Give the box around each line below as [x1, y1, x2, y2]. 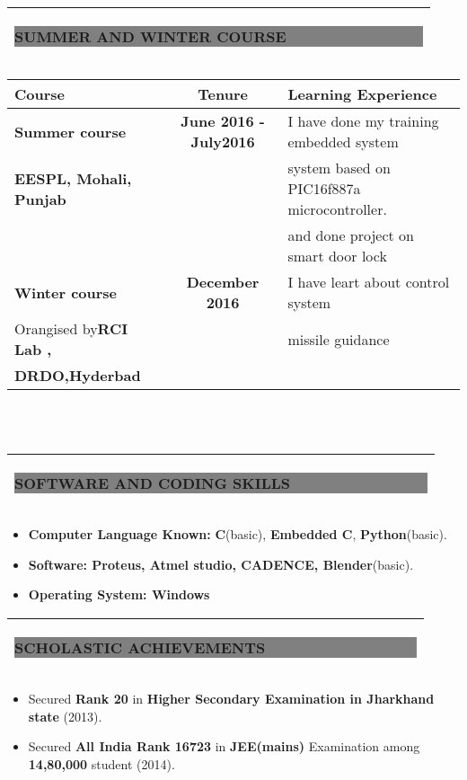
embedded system [287, 131, 399, 152]
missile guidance [287, 328, 390, 350]
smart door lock [287, 245, 387, 266]
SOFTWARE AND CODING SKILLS [14, 473, 291, 494]
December [186, 271, 260, 292]
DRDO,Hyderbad [14, 365, 141, 386]
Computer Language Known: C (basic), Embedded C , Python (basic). [28, 525, 447, 544]
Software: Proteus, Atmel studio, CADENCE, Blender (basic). [28, 554, 414, 573]
